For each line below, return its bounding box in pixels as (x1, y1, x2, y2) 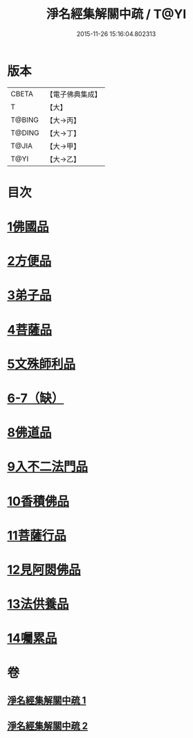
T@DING (10, 128, 39, 137)
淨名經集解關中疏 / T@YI (46, 6, 187, 22)
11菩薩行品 (7, 527, 67, 543)
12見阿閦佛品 (7, 562, 81, 577)
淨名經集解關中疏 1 (7, 694, 86, 706)
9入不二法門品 (7, 459, 89, 475)
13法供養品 (7, 597, 69, 612)
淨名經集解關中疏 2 (7, 720, 89, 732)
